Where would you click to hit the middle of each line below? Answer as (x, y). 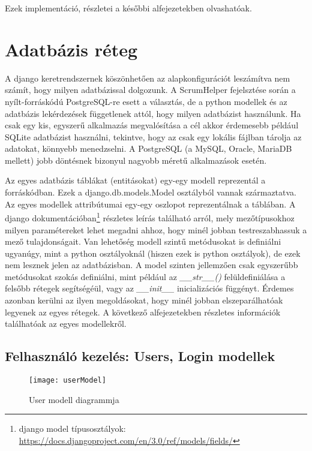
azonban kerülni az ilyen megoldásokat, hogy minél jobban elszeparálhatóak (144, 300)
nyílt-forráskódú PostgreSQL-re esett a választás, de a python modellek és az (146, 101)
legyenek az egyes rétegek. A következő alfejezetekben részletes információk (143, 312)
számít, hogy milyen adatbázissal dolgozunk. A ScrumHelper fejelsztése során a (150, 90)
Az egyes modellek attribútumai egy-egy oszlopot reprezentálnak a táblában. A (150, 204)
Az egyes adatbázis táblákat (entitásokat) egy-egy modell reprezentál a (135, 180)
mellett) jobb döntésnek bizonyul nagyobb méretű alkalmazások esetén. (136, 160)
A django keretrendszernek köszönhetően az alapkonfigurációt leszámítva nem (148, 78)
